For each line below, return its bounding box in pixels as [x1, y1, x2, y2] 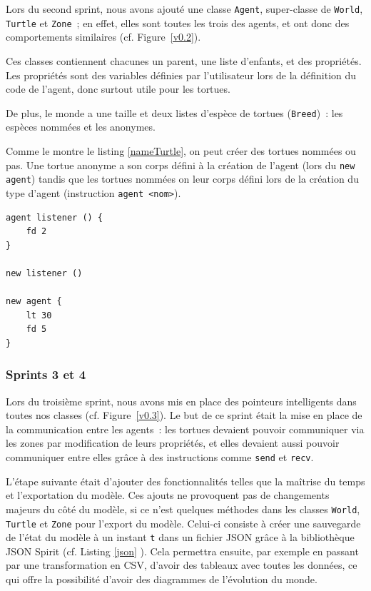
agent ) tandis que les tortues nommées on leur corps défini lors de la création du [6, 171, 359, 186]
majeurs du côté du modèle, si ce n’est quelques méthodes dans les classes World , [6, 501, 360, 516]
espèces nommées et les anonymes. [6, 119, 156, 134]
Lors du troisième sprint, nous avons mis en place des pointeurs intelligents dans [6, 393, 357, 408]
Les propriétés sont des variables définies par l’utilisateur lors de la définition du [6, 67, 357, 82]
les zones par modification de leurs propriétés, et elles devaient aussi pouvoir [6, 435, 340, 450]
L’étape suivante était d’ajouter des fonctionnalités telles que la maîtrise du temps [6, 473, 365, 488]
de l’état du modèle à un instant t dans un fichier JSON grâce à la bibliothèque [6, 530, 355, 545]
